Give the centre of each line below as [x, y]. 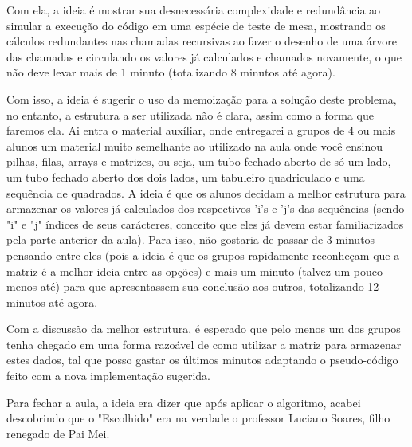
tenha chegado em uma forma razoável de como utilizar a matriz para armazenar [204, 344]
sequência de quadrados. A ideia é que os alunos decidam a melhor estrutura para [206, 192]
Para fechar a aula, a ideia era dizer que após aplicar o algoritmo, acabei [184, 402]
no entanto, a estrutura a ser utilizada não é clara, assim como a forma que [190, 114]
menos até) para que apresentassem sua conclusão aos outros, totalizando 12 [193, 286]
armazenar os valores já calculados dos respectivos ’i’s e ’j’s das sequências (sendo [206, 208]
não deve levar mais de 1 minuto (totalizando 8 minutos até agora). [171, 72]
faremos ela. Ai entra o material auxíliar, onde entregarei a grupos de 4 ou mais [201, 130]
